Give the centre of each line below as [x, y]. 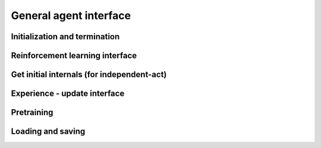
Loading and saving [48, 132]
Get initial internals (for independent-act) [89, 75]
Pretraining [32, 113]
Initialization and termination [65, 37]
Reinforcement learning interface [74, 56]
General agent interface [71, 15]
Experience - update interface [68, 94]
